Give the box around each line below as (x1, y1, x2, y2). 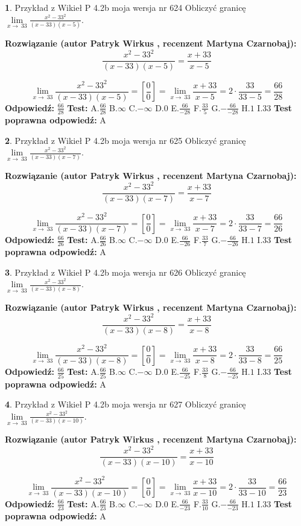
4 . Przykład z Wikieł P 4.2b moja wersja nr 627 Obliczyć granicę (5, 398, 246, 411)
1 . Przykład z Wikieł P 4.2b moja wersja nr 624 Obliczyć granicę (5, 1, 246, 13)
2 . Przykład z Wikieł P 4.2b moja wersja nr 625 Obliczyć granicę (5, 134, 246, 146)
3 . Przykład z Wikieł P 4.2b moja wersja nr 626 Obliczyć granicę (5, 265, 246, 278)
